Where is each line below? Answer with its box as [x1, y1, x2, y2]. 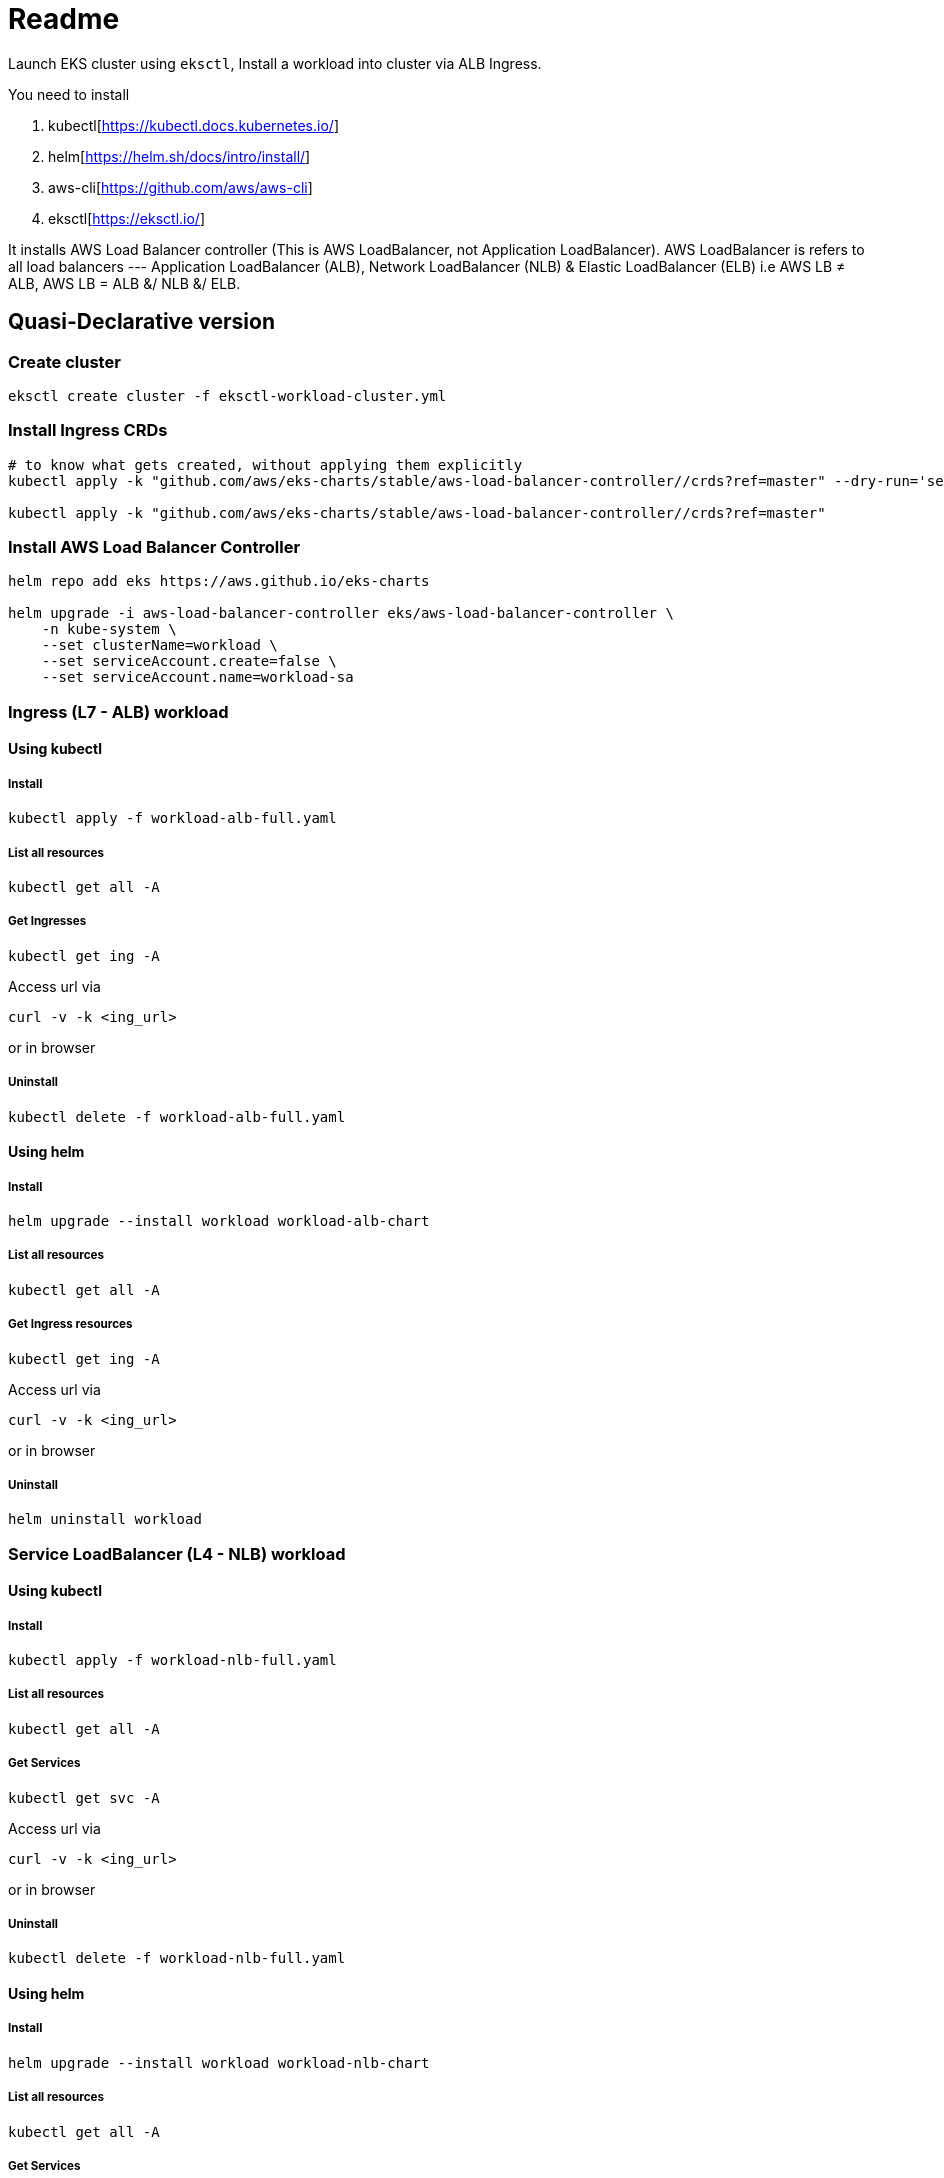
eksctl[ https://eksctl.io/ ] [48, 209, 206, 227]
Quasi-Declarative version [8, 309, 275, 335]
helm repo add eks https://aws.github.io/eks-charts [8, 573, 430, 590]
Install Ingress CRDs [8, 420, 168, 441]
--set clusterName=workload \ [41, 637, 278, 654]
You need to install [8, 85, 130, 103]
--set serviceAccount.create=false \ [41, 653, 337, 670]
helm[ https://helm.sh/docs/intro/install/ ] [48, 147, 311, 165]
